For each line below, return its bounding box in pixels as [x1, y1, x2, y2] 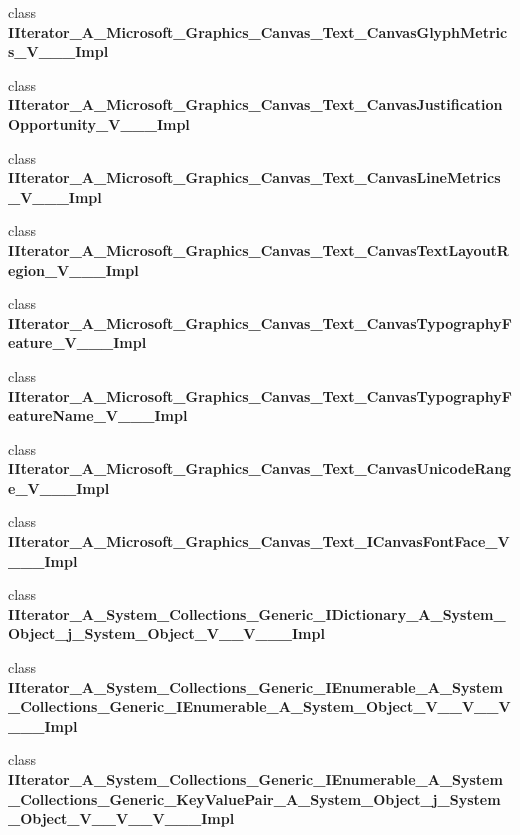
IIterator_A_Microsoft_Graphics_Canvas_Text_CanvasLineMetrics [8, 167, 501, 188]
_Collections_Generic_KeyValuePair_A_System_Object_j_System [8, 788, 501, 809]
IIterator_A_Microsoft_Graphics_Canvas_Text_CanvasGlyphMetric [8, 21, 508, 42]
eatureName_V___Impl [8, 405, 188, 426]
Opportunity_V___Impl [8, 113, 190, 134]
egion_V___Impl [8, 259, 139, 280]
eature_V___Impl [8, 332, 147, 353]
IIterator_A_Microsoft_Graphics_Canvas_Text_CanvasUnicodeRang [8, 458, 512, 479]
